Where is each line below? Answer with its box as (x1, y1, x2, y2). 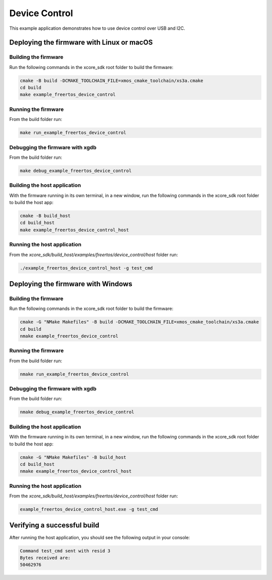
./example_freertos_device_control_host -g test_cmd (20, 265, 153, 271)
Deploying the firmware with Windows (9, 280, 132, 288)
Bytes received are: (20, 555, 71, 560)
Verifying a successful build (9, 521, 100, 530)
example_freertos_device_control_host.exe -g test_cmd (20, 506, 158, 512)
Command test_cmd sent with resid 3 (20, 548, 111, 554)
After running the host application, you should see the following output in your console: (9, 534, 190, 540)
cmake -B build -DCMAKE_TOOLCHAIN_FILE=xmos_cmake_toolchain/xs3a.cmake (20, 78, 203, 83)
